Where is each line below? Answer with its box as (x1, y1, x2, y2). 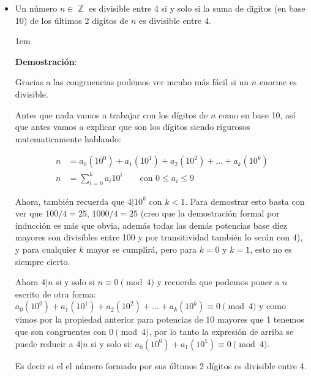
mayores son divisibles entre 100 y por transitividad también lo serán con (15, 231, 290, 244)
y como (259, 299, 286, 312)
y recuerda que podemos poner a (157, 275, 280, 288)
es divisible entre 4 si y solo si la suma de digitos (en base (89, 2, 305, 14)
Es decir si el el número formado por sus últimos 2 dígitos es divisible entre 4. (15, 359, 307, 372)
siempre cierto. (15, 255, 70, 267)
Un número (15, 2, 58, 14)
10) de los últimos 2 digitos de (15, 13, 129, 26)
